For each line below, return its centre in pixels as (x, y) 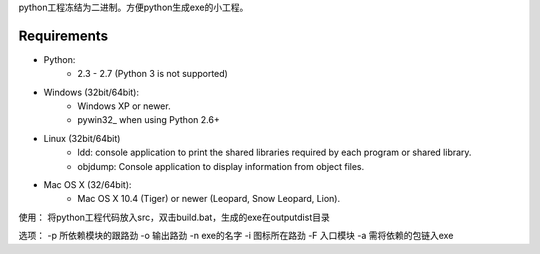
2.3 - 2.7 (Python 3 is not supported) (153, 74)
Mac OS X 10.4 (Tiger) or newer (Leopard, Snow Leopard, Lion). (208, 199)
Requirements (63, 35)
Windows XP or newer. (124, 106)
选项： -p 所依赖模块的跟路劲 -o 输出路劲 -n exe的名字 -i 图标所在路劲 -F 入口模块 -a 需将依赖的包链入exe (236, 236)
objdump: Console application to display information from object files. (221, 166)
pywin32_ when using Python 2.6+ (148, 120)
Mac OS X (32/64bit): (87, 185)
